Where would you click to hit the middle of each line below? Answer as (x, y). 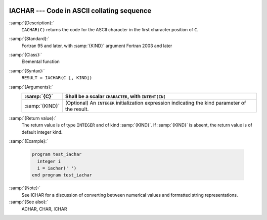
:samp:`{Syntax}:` (27, 71)
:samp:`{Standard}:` (29, 39)
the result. (77, 109)
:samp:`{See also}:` (29, 202)
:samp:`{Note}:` (25, 188)
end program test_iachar (62, 175)
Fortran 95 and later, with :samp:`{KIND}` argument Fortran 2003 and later (97, 46)
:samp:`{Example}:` (29, 141)
